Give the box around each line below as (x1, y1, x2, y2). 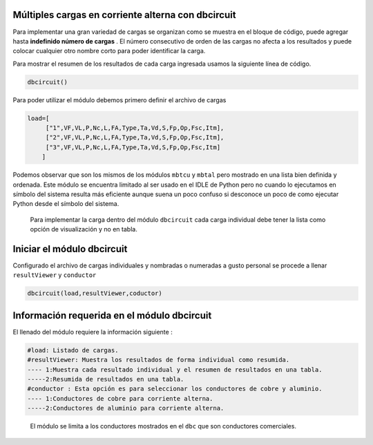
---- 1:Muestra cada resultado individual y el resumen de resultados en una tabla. (27, 366, 323, 373)
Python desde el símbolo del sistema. (12, 200, 119, 208)
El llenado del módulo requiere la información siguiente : (12, 328, 173, 336)
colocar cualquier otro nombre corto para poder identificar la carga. (12, 47, 206, 55)
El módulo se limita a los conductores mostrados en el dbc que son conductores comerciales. (30, 422, 297, 430)
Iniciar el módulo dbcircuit (12, 243, 128, 255)
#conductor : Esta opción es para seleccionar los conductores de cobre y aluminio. (27, 385, 323, 393)
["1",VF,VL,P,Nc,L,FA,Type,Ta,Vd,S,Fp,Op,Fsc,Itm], (45, 124, 224, 132)
